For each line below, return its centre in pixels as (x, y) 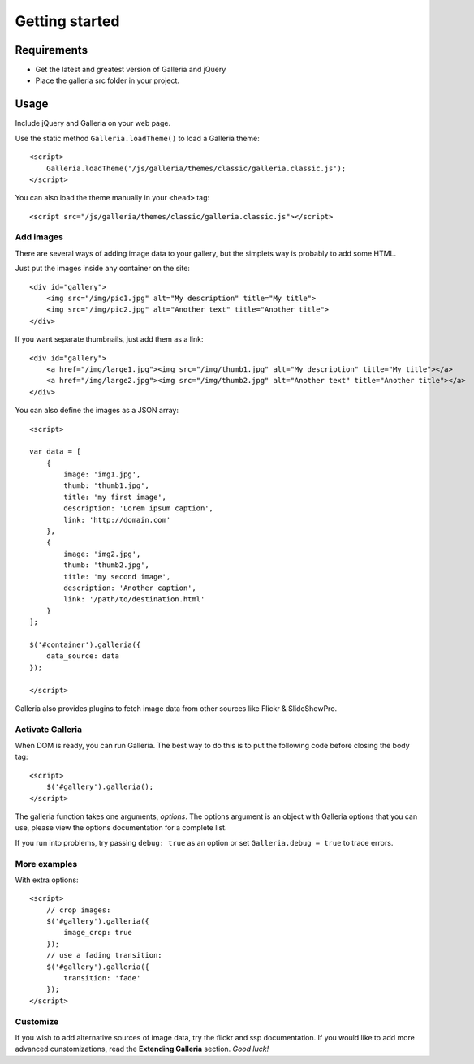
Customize (37, 1021)
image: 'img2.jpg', (102, 554)
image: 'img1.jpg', (102, 474)
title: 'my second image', (117, 577)
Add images (39, 237)
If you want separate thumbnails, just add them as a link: (109, 339)
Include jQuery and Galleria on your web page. (93, 123)
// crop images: (78, 910)
